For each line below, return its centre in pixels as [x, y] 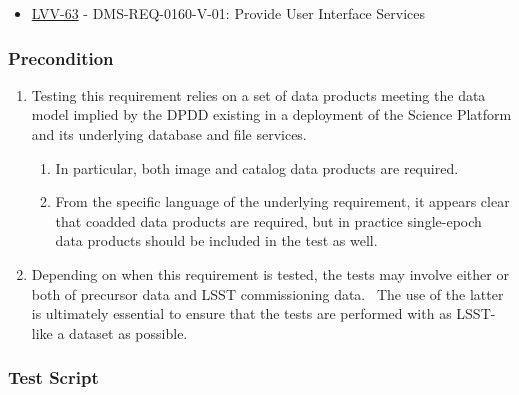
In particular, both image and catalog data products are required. [257, 167]
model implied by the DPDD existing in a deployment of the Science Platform [271, 114]
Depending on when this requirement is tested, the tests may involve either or [270, 273]
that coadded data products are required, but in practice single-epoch [268, 220]
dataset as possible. [128, 332]
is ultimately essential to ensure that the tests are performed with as [241, 313]
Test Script [53, 377]
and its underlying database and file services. [169, 134]
